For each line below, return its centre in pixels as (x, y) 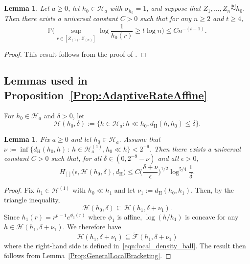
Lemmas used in (46, 80)
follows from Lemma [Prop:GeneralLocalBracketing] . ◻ (88, 255)
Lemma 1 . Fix (27, 139)
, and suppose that (174, 8)
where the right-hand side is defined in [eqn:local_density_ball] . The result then (125, 246)
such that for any (166, 18)
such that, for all (76, 158)
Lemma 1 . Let (27, 8)
